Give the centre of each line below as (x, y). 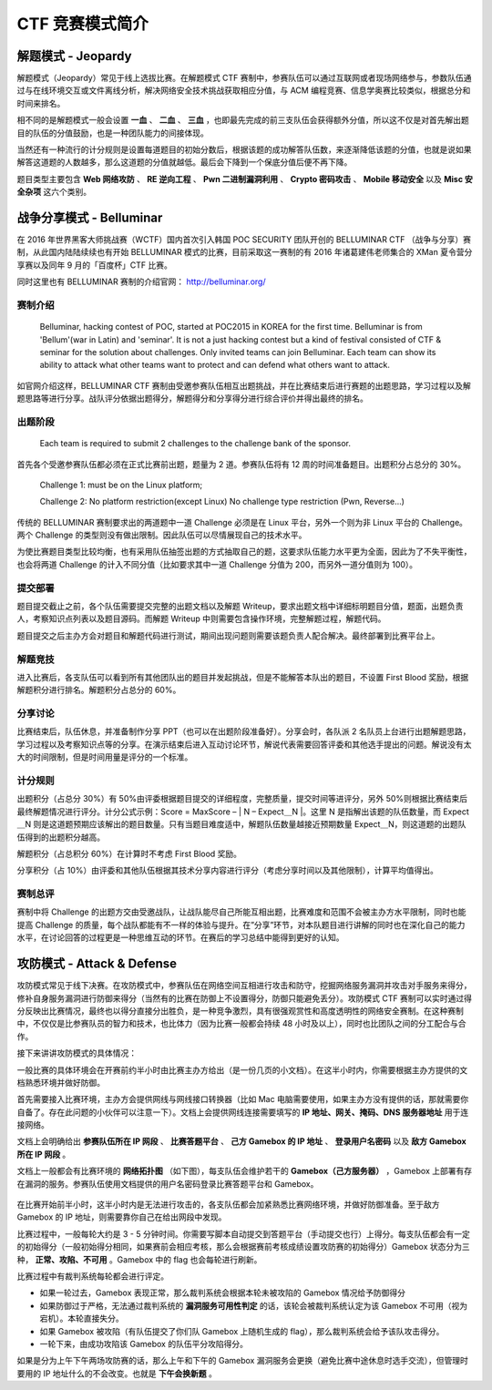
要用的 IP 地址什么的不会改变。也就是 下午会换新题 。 (117, 1373)
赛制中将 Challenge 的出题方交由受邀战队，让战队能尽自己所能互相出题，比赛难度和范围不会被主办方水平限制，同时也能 (241, 912)
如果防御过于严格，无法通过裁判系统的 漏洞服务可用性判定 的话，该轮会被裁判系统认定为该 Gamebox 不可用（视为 (254, 1305)
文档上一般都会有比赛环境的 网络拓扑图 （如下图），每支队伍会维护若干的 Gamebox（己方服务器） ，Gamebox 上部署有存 (245, 1171)
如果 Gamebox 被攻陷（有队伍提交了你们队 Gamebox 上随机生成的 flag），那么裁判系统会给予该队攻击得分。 (242, 1331)
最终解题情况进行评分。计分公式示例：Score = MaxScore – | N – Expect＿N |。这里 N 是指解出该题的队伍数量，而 (229, 812)
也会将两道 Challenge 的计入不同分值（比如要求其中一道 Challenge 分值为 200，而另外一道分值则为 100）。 (217, 564)
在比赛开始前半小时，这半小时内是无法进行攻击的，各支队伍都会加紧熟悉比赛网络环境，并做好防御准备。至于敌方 (228, 1205)
